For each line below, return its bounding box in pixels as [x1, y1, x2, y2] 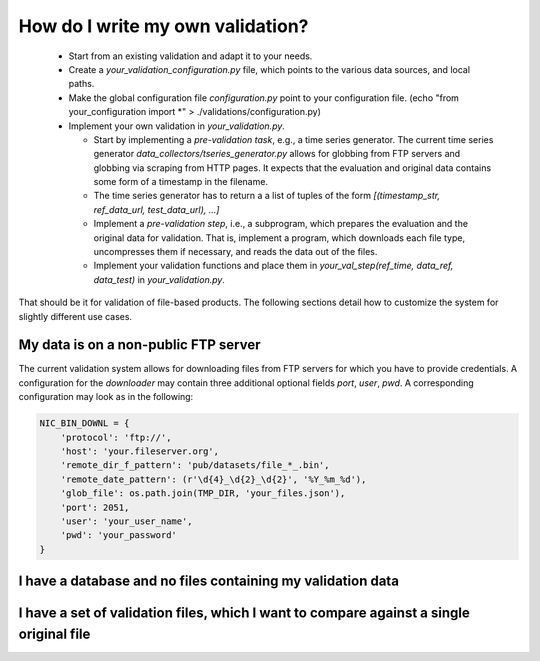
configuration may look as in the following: [18, 391, 194, 403]
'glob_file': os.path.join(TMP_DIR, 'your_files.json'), [60, 488, 346, 499]
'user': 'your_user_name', [60, 515, 194, 527]
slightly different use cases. [18, 310, 133, 322]
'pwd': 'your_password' [60, 530, 177, 541]
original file [18, 625, 91, 642]
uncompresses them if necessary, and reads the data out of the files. [93, 246, 378, 258]
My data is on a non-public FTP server [18, 336, 261, 354]
